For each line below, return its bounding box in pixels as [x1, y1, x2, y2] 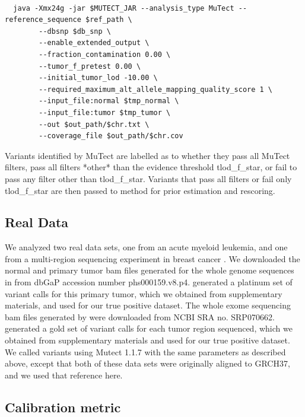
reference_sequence [5, 15, 81, 24]
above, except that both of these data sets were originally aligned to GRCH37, [5, 357, 290, 370]
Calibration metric [5, 397, 121, 416]
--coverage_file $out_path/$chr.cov [39, 132, 183, 141]
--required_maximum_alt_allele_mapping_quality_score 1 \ [39, 85, 273, 94]
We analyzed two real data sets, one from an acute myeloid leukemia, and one [5, 241, 288, 253]
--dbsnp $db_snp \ [39, 27, 111, 36]
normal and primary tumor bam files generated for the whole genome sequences [5, 264, 294, 276]
